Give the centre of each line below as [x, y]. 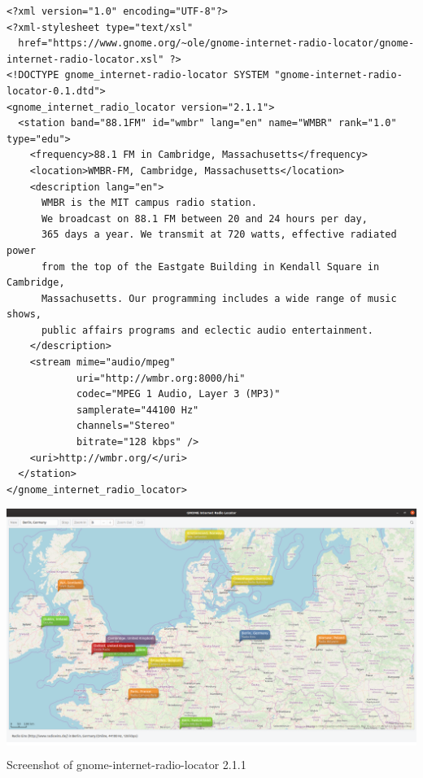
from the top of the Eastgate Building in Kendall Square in [210, 267]
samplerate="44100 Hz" [137, 410]
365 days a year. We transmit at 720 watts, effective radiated [219, 235]
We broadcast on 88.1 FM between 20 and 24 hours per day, [204, 219]
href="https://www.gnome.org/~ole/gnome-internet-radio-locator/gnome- [216, 44]
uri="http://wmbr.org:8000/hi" [161, 378]
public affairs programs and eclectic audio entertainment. [207, 330]
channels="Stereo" [126, 426]
